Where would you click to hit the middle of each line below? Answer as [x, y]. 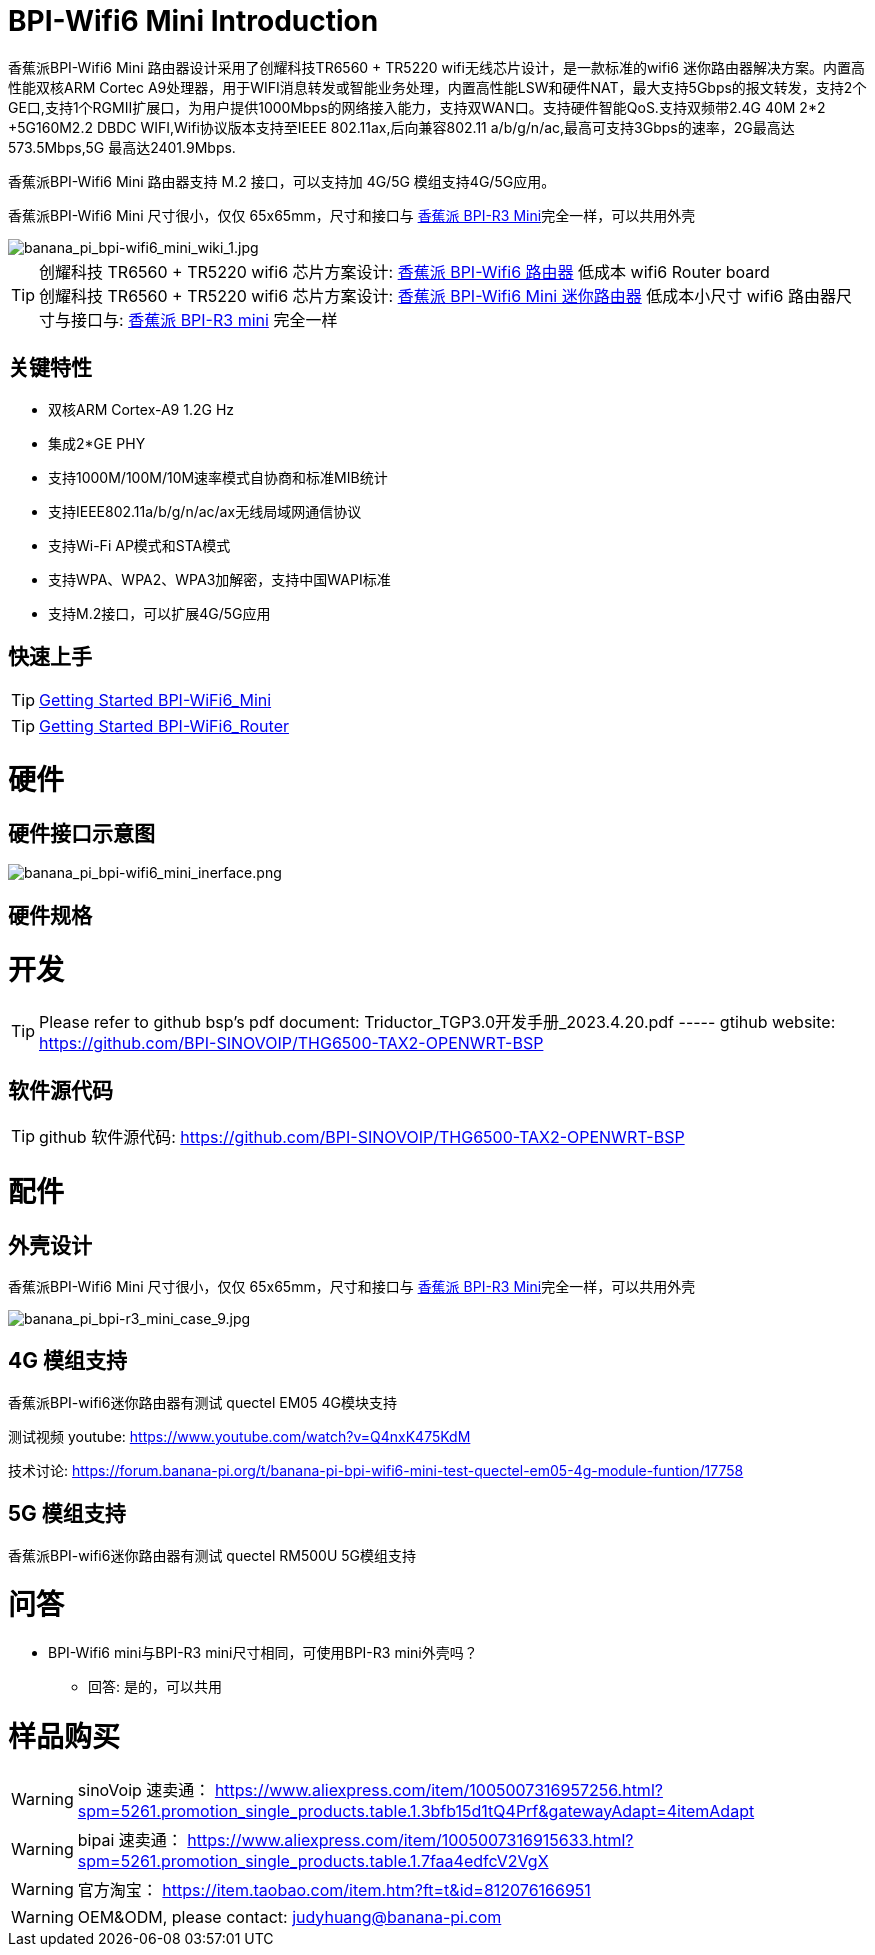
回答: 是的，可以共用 [155, 1687]
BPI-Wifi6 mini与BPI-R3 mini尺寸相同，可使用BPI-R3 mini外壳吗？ [263, 1653]
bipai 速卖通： [130, 1839]
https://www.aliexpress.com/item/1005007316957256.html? [438, 1789]
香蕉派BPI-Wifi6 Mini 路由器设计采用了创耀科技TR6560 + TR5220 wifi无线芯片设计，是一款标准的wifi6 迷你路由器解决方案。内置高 [436, 67]
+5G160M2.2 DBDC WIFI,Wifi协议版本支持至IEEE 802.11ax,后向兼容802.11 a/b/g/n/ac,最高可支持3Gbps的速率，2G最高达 [401, 127]
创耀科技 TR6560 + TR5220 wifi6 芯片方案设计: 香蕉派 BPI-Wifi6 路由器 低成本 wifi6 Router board [404, 271]
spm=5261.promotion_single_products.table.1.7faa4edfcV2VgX [313, 1860]
